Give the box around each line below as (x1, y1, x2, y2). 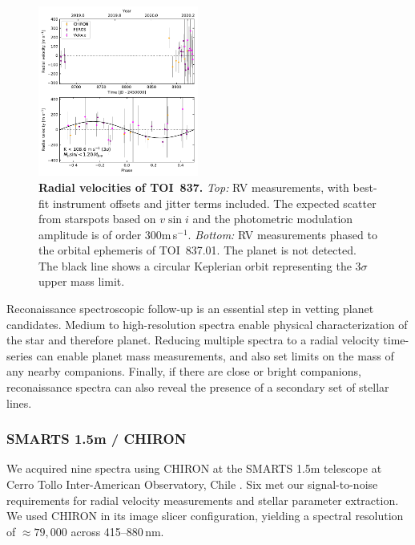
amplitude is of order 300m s (38, 226, 178, 242)
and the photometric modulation (192, 210, 353, 227)
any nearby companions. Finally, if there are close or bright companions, (6, 363, 361, 380)
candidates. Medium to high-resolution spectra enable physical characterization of (6, 315, 408, 332)
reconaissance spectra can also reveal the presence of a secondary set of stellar (6, 379, 389, 396)
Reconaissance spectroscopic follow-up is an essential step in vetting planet (6, 300, 374, 317)
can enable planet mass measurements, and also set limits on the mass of (36, 347, 394, 364)
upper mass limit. (38, 273, 125, 290)
